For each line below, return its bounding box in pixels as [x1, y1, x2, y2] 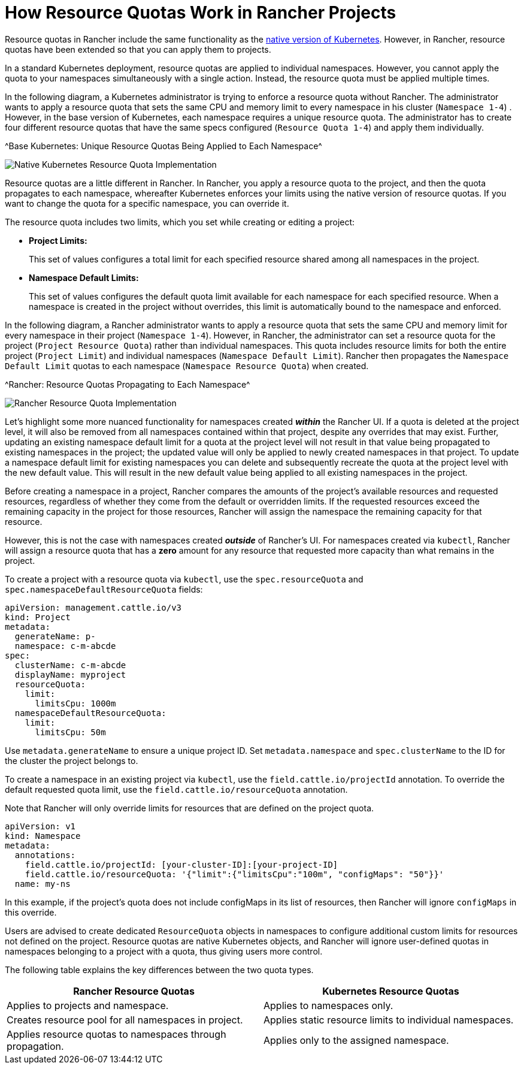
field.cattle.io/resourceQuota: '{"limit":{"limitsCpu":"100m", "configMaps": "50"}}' [25, 869, 444, 879]
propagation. [7, 1040, 64, 1052]
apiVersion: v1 [5, 821, 76, 831]
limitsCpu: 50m [35, 727, 106, 737]
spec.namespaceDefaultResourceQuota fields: [5, 584, 203, 594]
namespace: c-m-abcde [14, 641, 116, 651]
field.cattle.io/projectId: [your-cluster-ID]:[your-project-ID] [25, 859, 338, 869]
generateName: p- [14, 631, 96, 641]
